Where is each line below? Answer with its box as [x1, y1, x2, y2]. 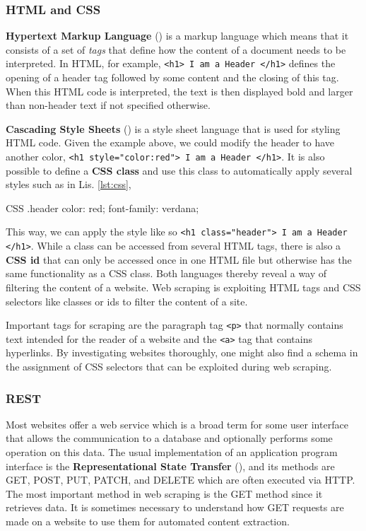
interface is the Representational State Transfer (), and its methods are [6, 458, 335, 473]
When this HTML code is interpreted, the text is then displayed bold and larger [6, 83, 353, 98]
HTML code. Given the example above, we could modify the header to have [6, 135, 335, 150]
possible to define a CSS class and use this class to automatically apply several [6, 163, 353, 177]
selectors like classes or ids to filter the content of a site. [6, 293, 248, 308]
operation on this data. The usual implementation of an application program [6, 445, 338, 460]
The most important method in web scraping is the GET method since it [6, 486, 323, 501]
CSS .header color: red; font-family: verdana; [6, 200, 199, 215]
